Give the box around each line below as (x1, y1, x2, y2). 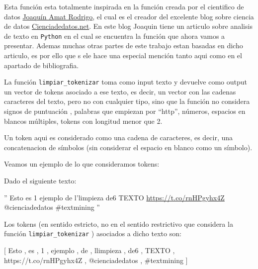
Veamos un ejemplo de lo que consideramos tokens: (4, 159, 160, 169)
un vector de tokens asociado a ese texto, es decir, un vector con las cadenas (4, 86, 236, 96)
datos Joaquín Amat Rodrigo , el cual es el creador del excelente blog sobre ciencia (4, 11, 254, 21)
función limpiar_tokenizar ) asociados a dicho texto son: (4, 228, 181, 239)
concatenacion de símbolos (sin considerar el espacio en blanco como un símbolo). (4, 142, 253, 152)
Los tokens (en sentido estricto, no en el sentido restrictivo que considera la (4, 218, 233, 229)
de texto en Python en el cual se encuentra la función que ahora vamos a (4, 30, 225, 41)
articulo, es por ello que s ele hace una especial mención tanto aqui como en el (4, 50, 242, 61)
